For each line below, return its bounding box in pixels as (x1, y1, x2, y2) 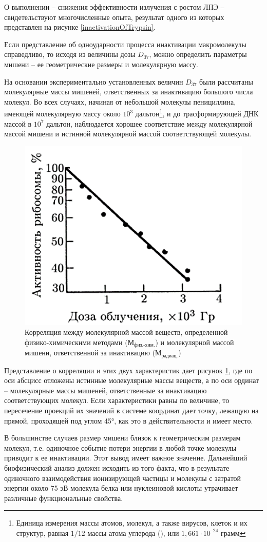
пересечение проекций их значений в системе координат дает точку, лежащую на (4, 405, 259, 416)
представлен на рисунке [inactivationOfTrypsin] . (4, 22, 156, 32)
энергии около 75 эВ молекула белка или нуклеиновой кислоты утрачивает (4, 483, 238, 493)
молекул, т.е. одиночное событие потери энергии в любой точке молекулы (4, 442, 237, 453)
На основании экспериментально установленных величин (4, 76, 183, 87)
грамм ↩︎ (221, 527, 246, 538)
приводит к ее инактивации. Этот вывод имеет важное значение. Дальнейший (4, 452, 247, 463)
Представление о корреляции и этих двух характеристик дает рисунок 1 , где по (4, 365, 253, 375)
